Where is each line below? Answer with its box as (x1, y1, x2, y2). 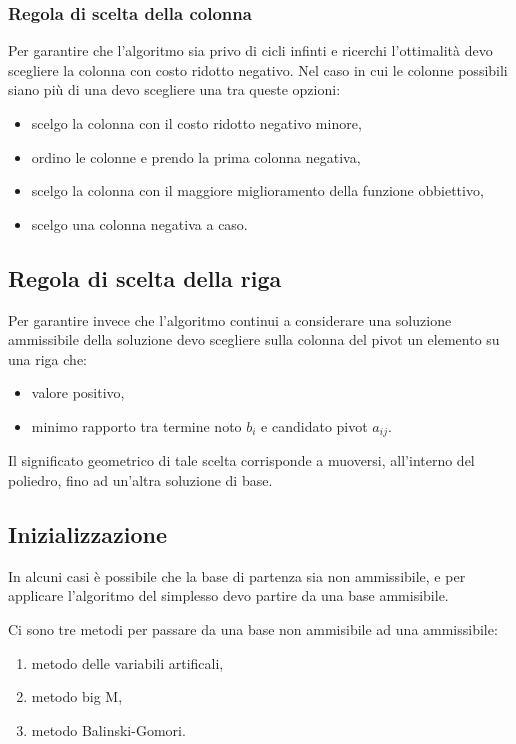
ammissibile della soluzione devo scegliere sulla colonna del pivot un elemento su (8, 329, 500, 350)
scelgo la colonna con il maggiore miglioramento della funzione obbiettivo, (31, 180, 484, 201)
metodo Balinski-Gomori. (31, 719, 186, 740)
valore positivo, (31, 382, 125, 403)
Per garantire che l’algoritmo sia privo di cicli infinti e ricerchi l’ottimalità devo (8, 40, 493, 61)
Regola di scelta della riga (8, 262, 282, 293)
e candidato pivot (261, 415, 368, 436)
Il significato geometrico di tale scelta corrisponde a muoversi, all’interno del (8, 450, 475, 471)
